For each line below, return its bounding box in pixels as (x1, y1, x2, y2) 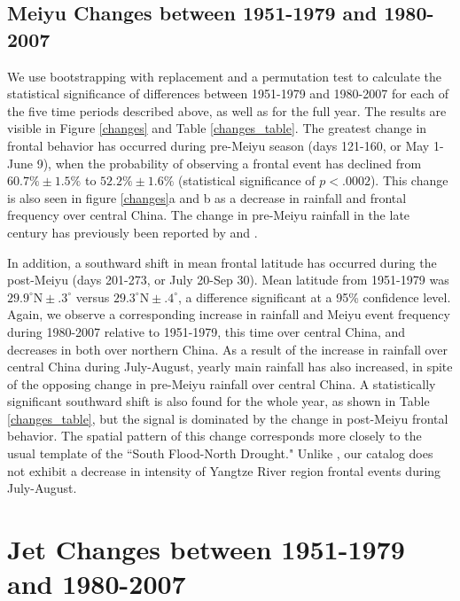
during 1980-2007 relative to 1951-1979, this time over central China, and (7, 322, 406, 340)
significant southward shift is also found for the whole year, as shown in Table (7, 392, 430, 410)
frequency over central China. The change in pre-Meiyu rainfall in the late (7, 206, 410, 224)
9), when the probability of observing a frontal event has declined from (36, 153, 422, 172)
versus (75, 287, 110, 306)
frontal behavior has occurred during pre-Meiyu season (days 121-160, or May (7, 136, 430, 154)
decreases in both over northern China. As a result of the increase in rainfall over (7, 340, 448, 358)
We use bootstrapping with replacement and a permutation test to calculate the (7, 66, 441, 85)
